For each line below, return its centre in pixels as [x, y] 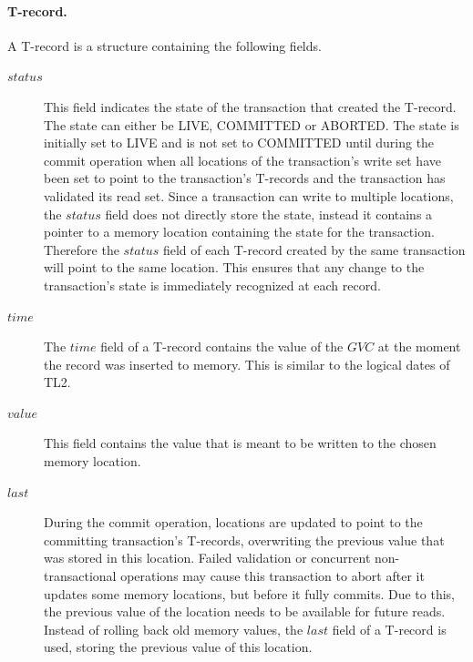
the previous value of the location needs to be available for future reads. [245, 611]
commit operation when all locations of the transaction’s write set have [242, 160]
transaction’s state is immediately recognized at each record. [212, 285]
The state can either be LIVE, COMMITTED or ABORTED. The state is [252, 124]
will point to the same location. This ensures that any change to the [234, 267]
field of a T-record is [389, 629]
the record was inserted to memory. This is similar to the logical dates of [247, 364]
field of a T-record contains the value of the [222, 346]
